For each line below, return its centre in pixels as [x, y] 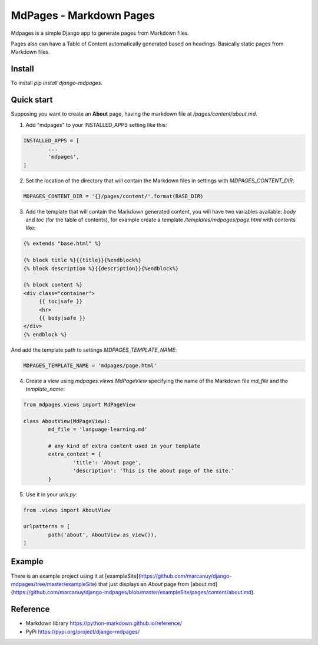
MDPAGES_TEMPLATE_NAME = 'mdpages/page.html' [90, 365]
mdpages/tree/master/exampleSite [53, 584]
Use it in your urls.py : [52, 494]
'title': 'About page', [107, 462]
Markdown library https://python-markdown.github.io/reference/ [104, 623]
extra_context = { [74, 454]
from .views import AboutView [67, 510]
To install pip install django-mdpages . [57, 83]
